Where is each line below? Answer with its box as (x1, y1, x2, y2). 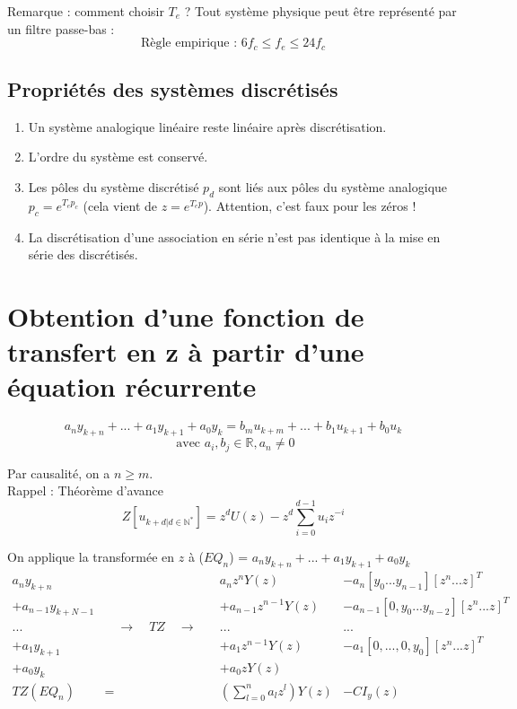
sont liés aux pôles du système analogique (218, 178, 448, 197)
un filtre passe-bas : (7, 19, 115, 38)
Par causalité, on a (7, 463, 110, 482)
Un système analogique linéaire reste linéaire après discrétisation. (28, 117, 387, 136)
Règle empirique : (140, 37, 238, 50)
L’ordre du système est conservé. (28, 147, 208, 166)
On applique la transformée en (7, 547, 175, 565)
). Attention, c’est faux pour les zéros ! (203, 196, 416, 214)
